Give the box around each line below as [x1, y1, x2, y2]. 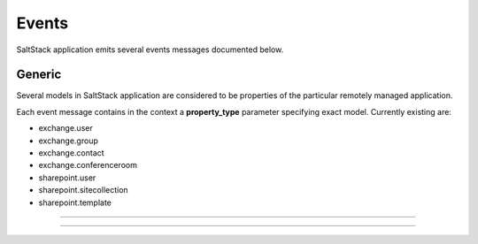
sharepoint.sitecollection [38, 185, 128, 195]
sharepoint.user [38, 172, 96, 183]
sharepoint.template [38, 197, 112, 208]
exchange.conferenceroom [38, 160, 137, 171]
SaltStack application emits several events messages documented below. [16, 44, 284, 55]
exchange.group [38, 135, 99, 146]
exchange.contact [38, 148, 105, 158]
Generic [16, 67, 62, 82]
